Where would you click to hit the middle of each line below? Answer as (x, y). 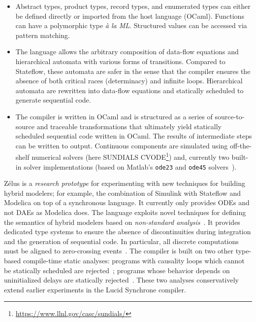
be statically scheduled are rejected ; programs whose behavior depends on (117, 270)
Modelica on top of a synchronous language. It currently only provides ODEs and (127, 202)
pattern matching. (43, 35)
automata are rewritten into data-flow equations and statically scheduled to (129, 90)
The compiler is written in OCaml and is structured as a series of (114, 116)
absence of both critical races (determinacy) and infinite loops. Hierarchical (129, 81)
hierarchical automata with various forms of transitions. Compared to (120, 61)
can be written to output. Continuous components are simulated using (122, 145)
